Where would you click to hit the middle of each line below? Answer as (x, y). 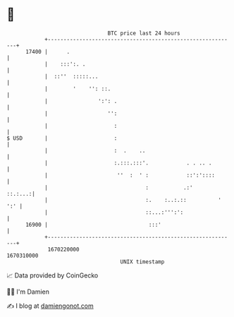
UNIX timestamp (142, 262)
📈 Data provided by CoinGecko (53, 275)
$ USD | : (62, 138)
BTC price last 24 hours (144, 33)
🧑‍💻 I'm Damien (28, 292)
